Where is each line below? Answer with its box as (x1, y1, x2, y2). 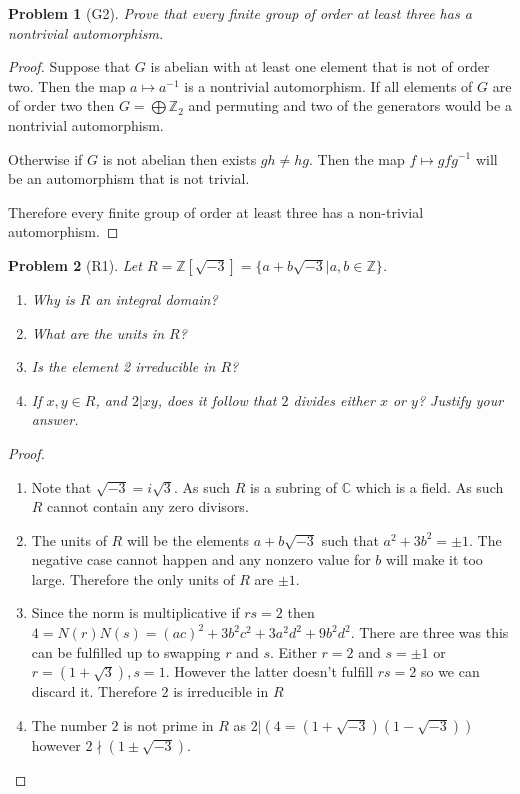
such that (321, 529, 379, 550)
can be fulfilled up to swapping (31, 641, 221, 662)
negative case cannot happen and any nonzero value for (31, 549, 371, 570)
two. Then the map (8, 75, 126, 96)
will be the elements (126, 529, 250, 550)
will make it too (386, 549, 483, 570)
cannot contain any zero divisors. (47, 496, 249, 517)
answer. (31, 409, 79, 430)
